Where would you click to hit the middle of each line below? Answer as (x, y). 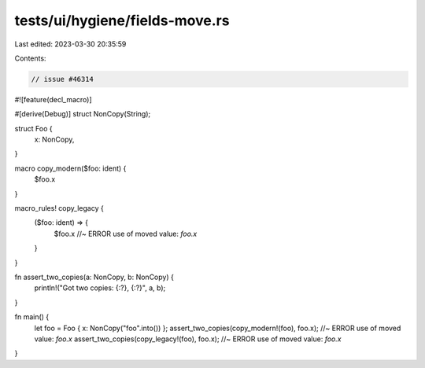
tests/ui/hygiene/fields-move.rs (122, 20)
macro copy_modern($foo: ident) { (70, 168)
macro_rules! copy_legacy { (59, 208)
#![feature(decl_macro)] (53, 99)
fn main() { (32, 317)
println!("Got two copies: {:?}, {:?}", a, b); (100, 288)
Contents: (30, 58)
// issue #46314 (63, 79)
